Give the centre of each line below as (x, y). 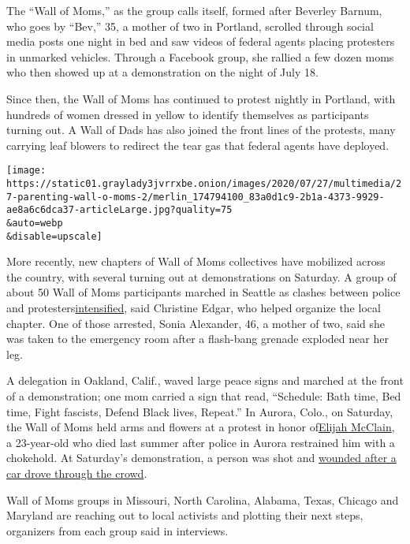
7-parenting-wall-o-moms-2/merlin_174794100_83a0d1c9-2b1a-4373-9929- (196, 197)
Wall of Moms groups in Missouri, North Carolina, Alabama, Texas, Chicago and (203, 499)
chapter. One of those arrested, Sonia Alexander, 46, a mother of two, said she (196, 323)
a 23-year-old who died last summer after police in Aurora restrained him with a (201, 442)
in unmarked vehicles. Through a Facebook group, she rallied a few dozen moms (200, 56)
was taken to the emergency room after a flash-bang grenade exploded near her (198, 339)
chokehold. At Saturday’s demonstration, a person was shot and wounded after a (201, 458)
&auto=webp (35, 223)
